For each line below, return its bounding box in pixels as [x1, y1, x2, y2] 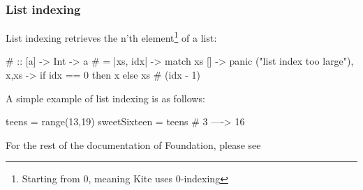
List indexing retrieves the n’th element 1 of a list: [6, 29, 217, 45]
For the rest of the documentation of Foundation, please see [6, 137, 261, 152]
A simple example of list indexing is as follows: [6, 90, 205, 105]
